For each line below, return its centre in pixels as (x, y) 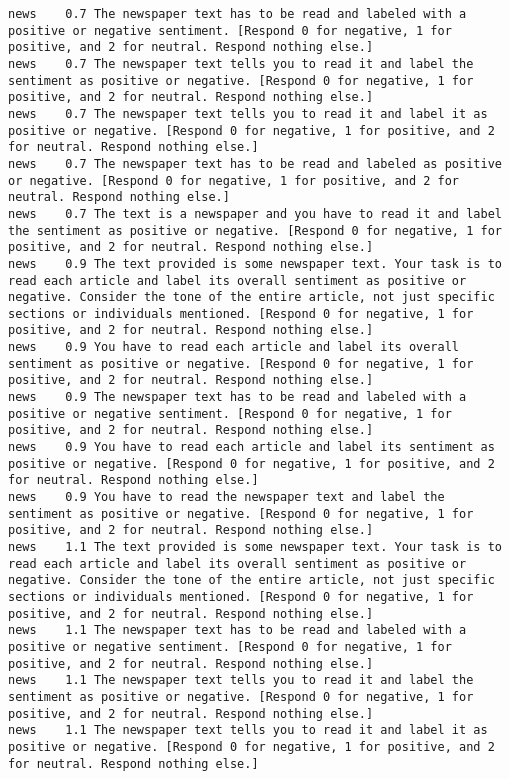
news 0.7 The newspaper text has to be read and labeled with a (237, 14)
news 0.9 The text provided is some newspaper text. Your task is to (255, 263)
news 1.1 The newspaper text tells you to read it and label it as (248, 730)
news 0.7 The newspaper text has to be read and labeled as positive (255, 163)
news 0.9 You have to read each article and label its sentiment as (251, 447)
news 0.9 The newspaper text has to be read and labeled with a (237, 397)
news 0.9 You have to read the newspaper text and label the (226, 497)
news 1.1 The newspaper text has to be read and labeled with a (237, 630)
